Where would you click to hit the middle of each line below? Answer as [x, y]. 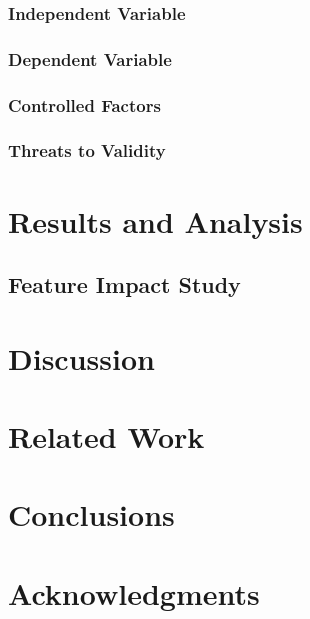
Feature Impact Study [124, 284]
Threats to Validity [87, 150]
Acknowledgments [134, 592]
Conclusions [91, 514]
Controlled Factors [84, 104]
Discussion [81, 357]
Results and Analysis [155, 220]
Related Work [106, 436]
